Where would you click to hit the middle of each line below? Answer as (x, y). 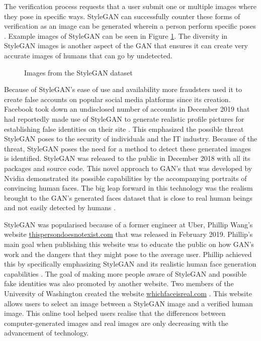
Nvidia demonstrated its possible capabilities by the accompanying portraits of (125, 178)
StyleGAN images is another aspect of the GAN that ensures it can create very (126, 46)
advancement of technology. (46, 333)
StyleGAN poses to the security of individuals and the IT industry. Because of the (131, 139)
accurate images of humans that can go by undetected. (88, 55)
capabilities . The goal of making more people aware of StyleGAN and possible (125, 273)
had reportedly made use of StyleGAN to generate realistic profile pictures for (124, 118)
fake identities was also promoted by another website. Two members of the (119, 283)
